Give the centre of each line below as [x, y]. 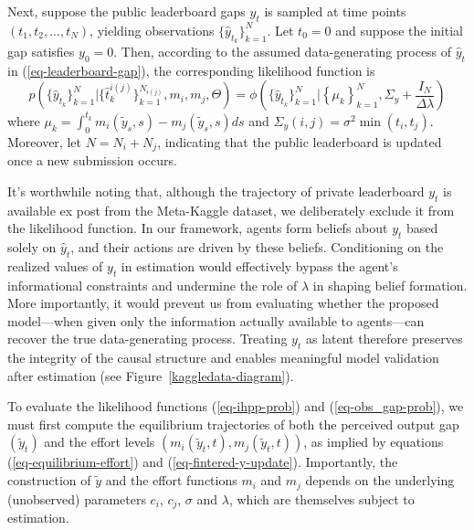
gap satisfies [41, 51]
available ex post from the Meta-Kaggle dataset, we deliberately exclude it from [231, 210]
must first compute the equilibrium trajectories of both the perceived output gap [233, 424]
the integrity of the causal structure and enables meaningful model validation [223, 358]
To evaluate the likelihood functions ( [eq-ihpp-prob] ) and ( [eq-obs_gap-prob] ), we [236, 406]
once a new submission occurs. [92, 160]
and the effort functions [171, 480]
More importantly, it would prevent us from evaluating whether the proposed [223, 303]
